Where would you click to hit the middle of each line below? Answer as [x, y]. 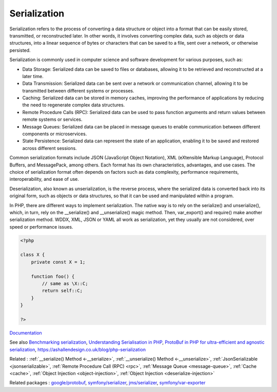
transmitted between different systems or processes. [78, 90]
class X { [33, 255]
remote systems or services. [52, 119]
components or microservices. [55, 134]
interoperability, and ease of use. [44, 179]
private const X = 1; [58, 262]
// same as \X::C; [65, 284]
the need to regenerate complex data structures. [74, 105]
